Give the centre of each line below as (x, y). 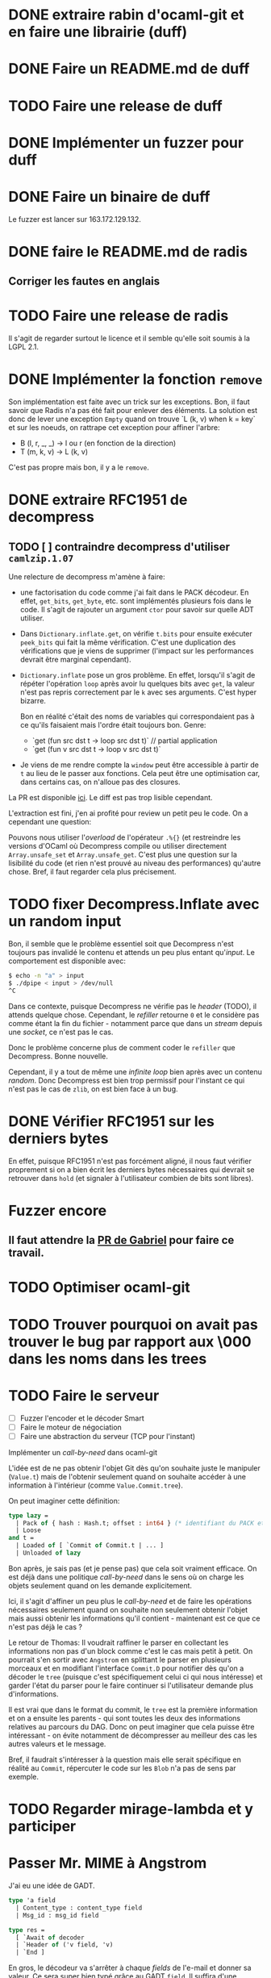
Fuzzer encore (58, 1210)
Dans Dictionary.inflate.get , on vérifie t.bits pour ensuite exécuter (136, 634)
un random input (65, 922)
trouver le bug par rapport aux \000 (130, 1342)
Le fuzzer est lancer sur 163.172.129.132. (75, 219)
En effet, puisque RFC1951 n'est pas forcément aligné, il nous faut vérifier (130, 1161)
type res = (27, 1930)
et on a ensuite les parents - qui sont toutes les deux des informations (124, 1718)
